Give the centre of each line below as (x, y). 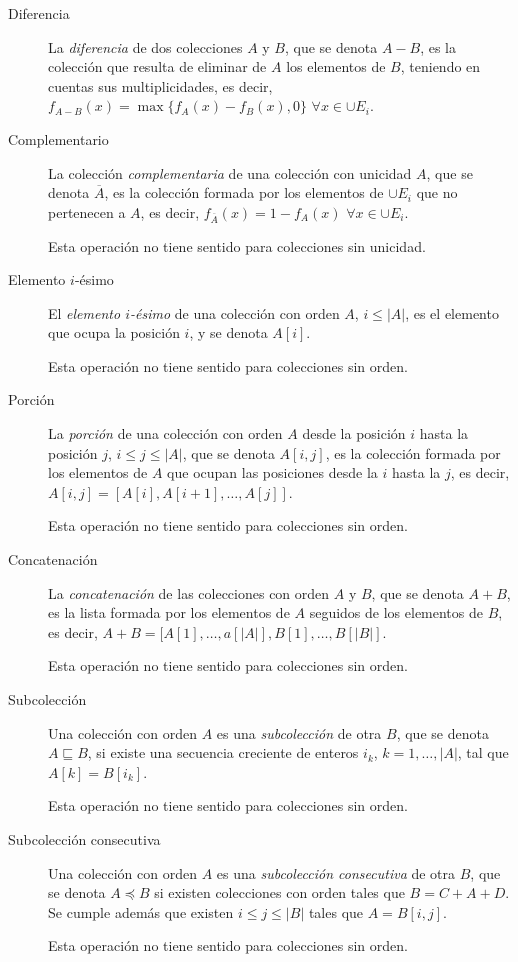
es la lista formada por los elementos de (169, 612)
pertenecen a (87, 211)
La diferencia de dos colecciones (145, 46)
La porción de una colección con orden (165, 433)
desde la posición (354, 433)
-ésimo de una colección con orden (234, 312)
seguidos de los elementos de (396, 612)
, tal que (483, 752)
